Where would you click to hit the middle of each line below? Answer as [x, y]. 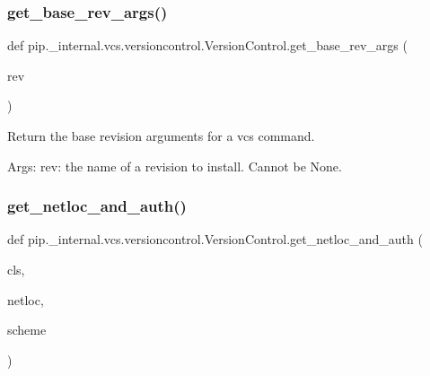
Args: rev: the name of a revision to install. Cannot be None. [175, 166]
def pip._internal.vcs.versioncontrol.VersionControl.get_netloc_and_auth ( [215, 239]
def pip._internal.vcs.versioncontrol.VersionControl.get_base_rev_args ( [207, 45]
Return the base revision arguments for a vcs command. [161, 136]
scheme [27, 330]
